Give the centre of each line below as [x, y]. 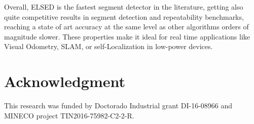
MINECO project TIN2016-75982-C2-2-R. [69, 115]
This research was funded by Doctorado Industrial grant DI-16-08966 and [118, 106]
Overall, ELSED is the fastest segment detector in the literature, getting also [124, 7]
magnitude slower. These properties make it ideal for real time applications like [127, 36]
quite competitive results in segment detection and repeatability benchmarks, [124, 16]
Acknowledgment [65, 81]
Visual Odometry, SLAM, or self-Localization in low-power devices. [108, 46]
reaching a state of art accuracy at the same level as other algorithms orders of [126, 27]
